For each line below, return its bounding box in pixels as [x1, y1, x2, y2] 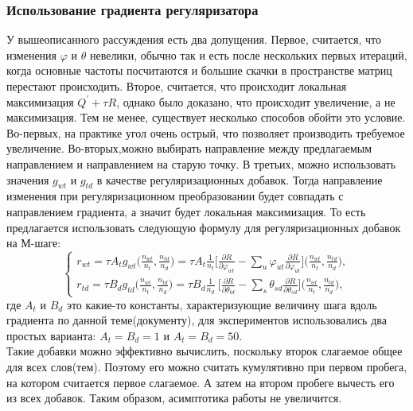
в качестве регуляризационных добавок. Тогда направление [96, 171, 383, 188]
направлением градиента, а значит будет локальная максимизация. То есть [6, 203, 366, 219]
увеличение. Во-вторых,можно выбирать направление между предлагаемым [6, 140, 372, 157]
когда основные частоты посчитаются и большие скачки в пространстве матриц [6, 62, 392, 79]
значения [6, 171, 49, 188]
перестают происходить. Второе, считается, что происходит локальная [6, 78, 347, 94]
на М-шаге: [6, 235, 61, 251]
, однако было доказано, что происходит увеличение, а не [116, 93, 395, 110]
